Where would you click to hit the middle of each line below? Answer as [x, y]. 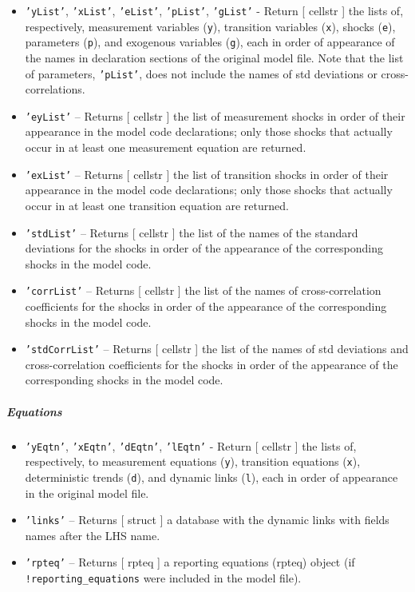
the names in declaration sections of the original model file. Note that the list [214, 57]
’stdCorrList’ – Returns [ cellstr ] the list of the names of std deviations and [217, 349]
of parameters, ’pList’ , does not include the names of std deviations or [201, 73]
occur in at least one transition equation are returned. [157, 205]
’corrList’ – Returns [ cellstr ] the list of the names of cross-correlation [203, 290]
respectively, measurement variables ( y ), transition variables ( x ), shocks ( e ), [210, 26]
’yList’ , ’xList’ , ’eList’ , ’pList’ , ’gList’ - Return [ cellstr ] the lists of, [214, 10]
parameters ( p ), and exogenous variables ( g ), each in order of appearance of [210, 42]
